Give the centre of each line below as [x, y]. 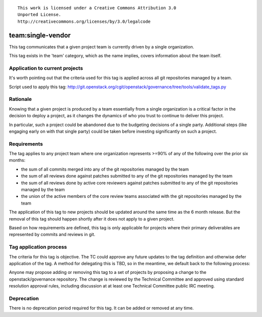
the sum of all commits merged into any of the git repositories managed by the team [105, 169]
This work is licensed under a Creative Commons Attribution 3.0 [97, 8]
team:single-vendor [40, 35]
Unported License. [40, 15]
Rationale [20, 99]
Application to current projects [46, 68]
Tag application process [38, 247]
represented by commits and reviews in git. [52, 235]
